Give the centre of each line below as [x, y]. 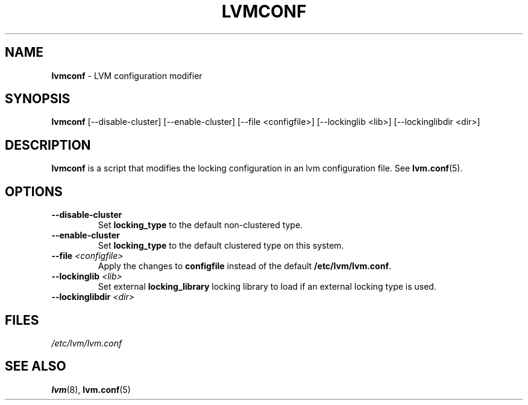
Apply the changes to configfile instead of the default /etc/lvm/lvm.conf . [245, 266]
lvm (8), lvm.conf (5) [91, 389]
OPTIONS [34, 191]
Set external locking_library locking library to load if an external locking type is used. [267, 287]
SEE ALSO [36, 366]
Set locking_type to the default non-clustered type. [200, 225]
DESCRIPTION [48, 145]
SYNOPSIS [38, 99]
